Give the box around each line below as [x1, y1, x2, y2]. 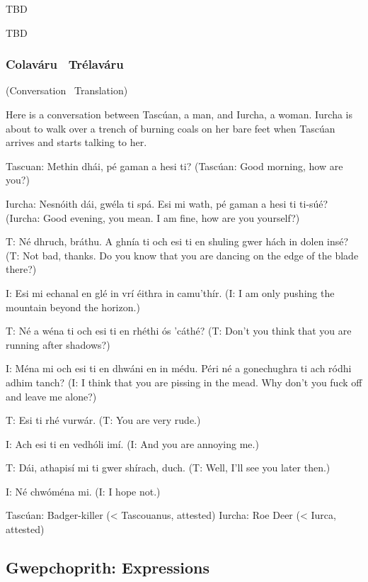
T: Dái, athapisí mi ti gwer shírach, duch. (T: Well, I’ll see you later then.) [6, 460, 330, 475]
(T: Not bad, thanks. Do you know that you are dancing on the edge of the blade [6, 247, 359, 262]
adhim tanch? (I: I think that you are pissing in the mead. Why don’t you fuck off [6, 374, 362, 389]
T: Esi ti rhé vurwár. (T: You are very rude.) [6, 413, 201, 427]
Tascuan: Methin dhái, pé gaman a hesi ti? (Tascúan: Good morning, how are [6, 158, 343, 173]
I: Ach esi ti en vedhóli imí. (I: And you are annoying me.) [6, 436, 259, 451]
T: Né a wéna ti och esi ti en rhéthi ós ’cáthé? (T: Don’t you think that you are [6, 323, 352, 338]
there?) [6, 262, 37, 276]
